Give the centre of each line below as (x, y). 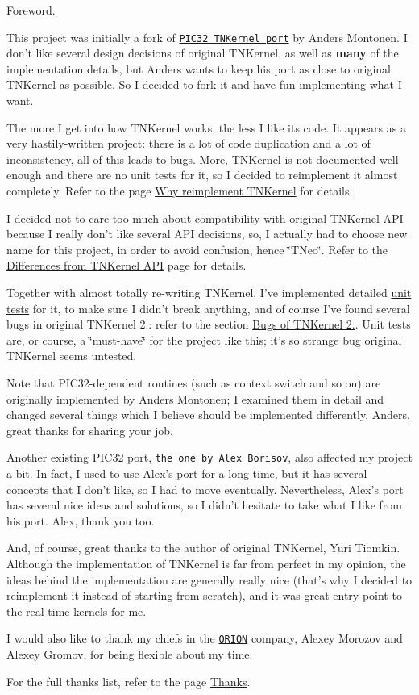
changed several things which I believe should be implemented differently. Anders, (208, 414)
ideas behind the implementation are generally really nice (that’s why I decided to (209, 579)
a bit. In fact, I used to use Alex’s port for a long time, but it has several (187, 473)
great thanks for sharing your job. (90, 430)
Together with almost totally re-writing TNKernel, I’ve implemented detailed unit (209, 292)
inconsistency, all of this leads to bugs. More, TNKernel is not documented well (203, 159)
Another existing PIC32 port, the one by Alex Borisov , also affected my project (209, 457)
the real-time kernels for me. (77, 611)
